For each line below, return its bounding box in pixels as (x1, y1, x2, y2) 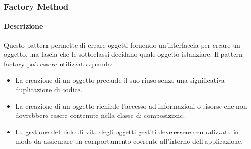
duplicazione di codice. (15, 84, 82, 95)
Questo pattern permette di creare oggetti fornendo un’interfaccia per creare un (4, 39, 240, 50)
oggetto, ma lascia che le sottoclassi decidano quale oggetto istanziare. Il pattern (4, 49, 243, 59)
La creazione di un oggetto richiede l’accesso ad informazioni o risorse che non (15, 100, 247, 111)
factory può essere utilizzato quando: (4, 58, 113, 68)
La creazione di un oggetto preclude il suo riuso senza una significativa (15, 75, 225, 85)
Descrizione (4, 21, 43, 31)
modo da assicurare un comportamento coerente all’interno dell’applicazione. (15, 136, 243, 146)
